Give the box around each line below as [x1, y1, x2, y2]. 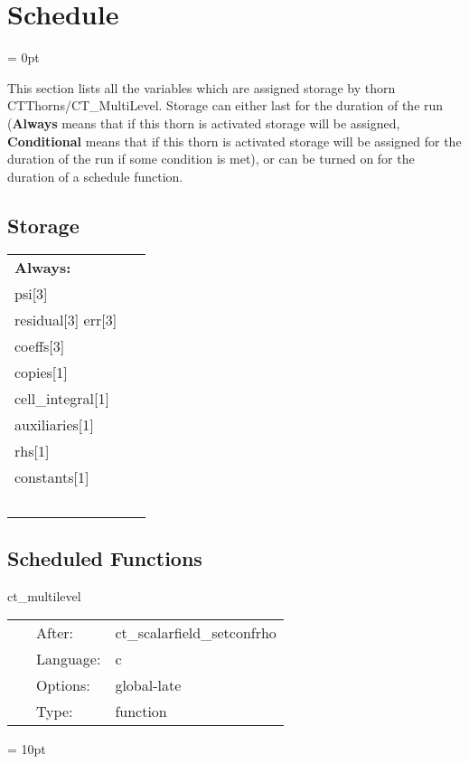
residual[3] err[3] [14, 309, 117, 331]
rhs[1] [14, 440, 50, 462]
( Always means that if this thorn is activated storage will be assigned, [7, 113, 400, 132]
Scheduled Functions [7, 543, 202, 571]
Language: [36, 648, 101, 670]
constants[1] [14, 467, 89, 488]
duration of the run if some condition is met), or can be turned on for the [7, 149, 415, 168]
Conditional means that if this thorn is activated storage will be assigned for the [7, 131, 462, 150]
